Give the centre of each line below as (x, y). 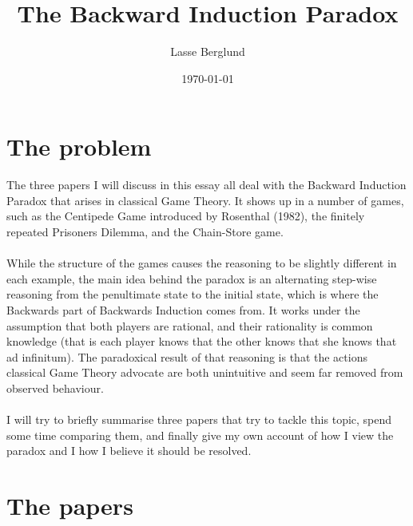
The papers (70, 506)
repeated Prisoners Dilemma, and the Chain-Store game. (145, 232)
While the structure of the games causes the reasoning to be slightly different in (202, 263)
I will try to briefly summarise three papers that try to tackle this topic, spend (199, 419)
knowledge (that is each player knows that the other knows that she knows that (202, 341)
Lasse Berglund (208, 51)
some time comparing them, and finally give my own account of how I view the (200, 435)
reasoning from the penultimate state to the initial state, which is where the (193, 294)
